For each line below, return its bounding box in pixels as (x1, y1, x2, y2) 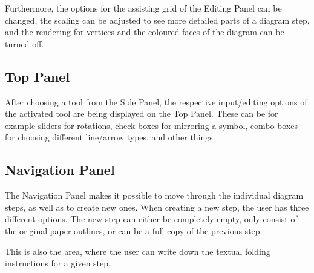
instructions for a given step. (5, 257, 111, 269)
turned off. (5, 37, 44, 50)
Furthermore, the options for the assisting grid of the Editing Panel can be (5, 2, 282, 14)
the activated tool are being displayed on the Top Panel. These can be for (5, 107, 278, 120)
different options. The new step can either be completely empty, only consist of (5, 212, 298, 225)
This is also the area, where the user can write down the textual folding (5, 245, 270, 257)
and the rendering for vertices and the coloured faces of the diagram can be (5, 25, 284, 38)
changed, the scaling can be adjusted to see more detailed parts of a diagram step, (5, 13, 310, 26)
